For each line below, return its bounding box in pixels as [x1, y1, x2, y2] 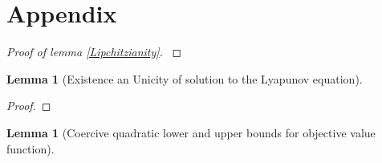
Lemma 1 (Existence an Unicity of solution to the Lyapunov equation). [6, 70, 363, 87]
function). [6, 140, 55, 157]
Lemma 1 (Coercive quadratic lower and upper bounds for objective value [6, 124, 376, 141]
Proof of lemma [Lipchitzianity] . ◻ [6, 43, 182, 60]
